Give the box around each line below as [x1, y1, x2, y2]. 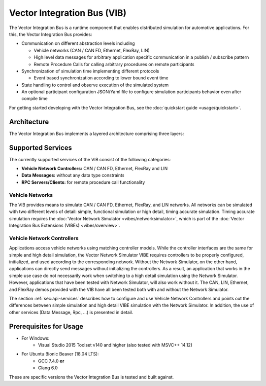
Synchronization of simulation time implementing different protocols [21, 68, 160, 74]
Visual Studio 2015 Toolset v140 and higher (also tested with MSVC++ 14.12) [38, 342, 193, 348]
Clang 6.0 [38, 365, 58, 371]
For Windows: [21, 335, 50, 341]
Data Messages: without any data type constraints [21, 173, 125, 178]
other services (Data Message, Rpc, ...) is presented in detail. [9, 309, 133, 315]
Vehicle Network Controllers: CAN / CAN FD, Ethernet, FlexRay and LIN [21, 166, 168, 172]
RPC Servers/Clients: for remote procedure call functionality [21, 179, 145, 185]
